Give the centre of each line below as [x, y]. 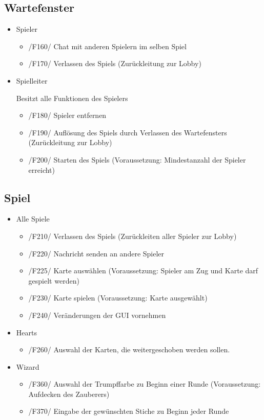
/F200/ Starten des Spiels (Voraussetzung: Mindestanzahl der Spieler [137, 159]
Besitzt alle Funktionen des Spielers [72, 98]
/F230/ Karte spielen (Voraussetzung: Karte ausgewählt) [118, 298]
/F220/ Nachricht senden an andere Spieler [96, 253]
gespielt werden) [54, 280]
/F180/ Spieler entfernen [67, 115]
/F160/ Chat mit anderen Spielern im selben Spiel [107, 46]
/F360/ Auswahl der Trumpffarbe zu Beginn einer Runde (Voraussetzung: [145, 384]
